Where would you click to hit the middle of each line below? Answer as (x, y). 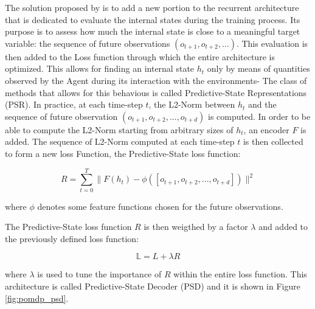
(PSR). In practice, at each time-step (74, 104)
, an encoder (266, 129)
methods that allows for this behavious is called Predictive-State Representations (156, 92)
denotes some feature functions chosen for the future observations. (160, 206)
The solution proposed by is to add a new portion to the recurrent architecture (152, 7)
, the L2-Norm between (192, 104)
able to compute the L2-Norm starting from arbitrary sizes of (119, 129)
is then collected (273, 141)
